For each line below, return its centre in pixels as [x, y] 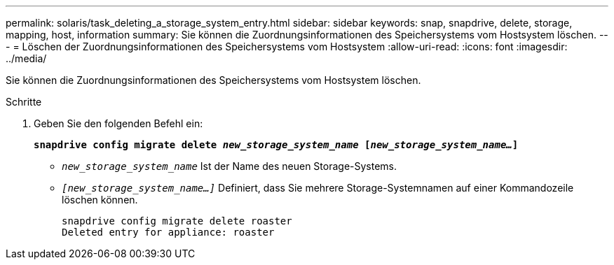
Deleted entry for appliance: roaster [168, 232]
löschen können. [100, 200]
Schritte [24, 102]
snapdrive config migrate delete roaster [177, 221]
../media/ [26, 58]
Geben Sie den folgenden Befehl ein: [118, 123]
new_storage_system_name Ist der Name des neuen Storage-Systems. [230, 166]
